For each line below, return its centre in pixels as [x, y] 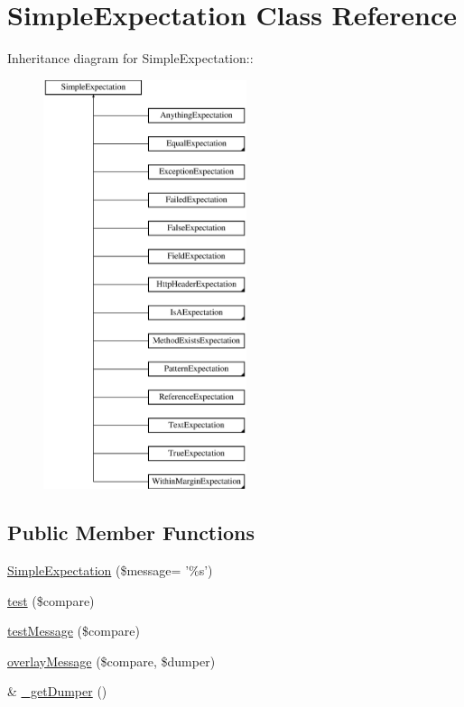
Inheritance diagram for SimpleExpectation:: [130, 58]
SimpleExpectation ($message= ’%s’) [110, 570]
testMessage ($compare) [74, 631]
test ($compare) [51, 600]
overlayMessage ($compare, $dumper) [111, 661]
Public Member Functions [131, 533]
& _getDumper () [57, 691]
